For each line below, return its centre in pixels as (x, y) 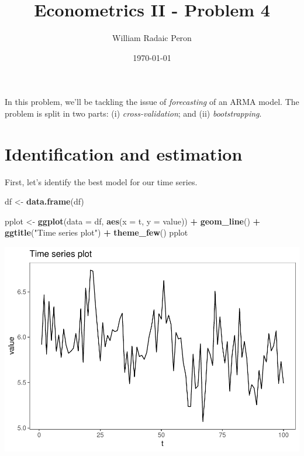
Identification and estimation (124, 153)
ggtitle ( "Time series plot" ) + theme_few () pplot (96, 232)
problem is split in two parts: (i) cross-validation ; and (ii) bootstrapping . (133, 113)
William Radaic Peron (152, 38)
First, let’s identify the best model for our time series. (101, 181)
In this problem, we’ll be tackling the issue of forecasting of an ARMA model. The (152, 102)
